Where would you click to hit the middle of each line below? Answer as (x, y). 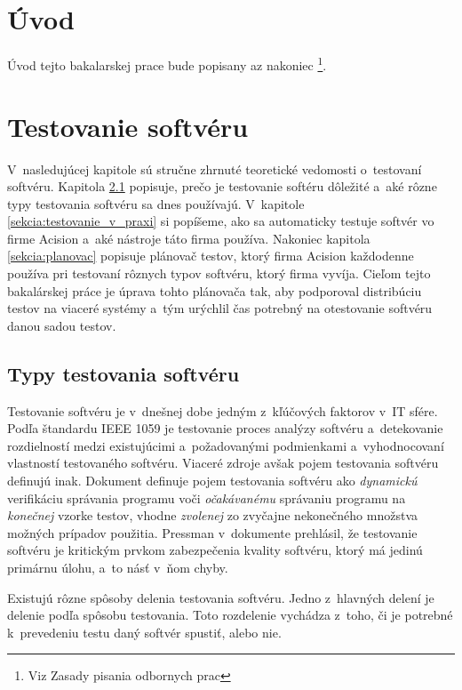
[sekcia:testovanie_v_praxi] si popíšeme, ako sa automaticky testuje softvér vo (221, 221)
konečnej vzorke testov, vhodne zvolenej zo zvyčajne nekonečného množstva (213, 515)
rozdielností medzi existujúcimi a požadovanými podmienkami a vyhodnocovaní (226, 445)
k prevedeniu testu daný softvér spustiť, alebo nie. (144, 632)
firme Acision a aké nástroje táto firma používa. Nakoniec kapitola (189, 238)
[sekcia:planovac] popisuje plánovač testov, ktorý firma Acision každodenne (211, 256)
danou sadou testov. (62, 325)
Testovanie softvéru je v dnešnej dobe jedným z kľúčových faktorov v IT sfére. (223, 410)
